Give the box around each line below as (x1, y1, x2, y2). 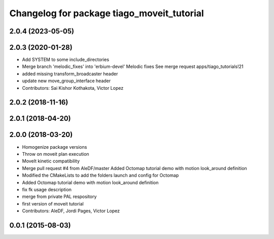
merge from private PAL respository (22, 193, 97, 200)
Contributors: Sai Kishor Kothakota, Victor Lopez (22, 85, 124, 91)
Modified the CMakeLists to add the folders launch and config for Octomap (22, 173, 179, 179)
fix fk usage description (22, 186, 72, 192)
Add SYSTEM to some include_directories (22, 56, 109, 63)
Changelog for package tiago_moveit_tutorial (9, 8, 204, 19)
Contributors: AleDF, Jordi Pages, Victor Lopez (22, 208, 120, 214)
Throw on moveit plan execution (22, 151, 89, 157)
